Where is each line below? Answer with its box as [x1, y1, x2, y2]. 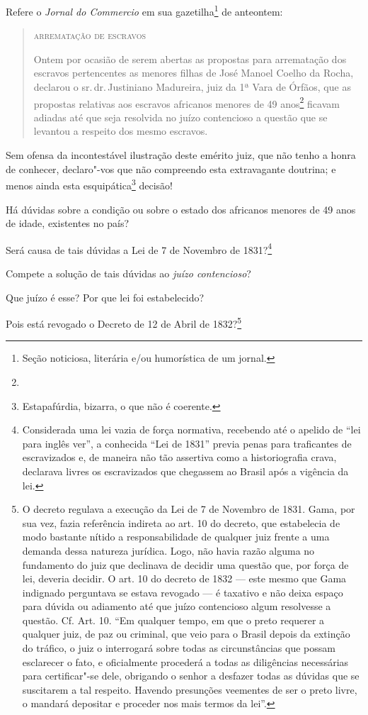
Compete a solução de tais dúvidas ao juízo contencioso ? [6, 265, 251, 280]
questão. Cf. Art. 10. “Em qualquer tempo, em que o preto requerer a [22, 612, 325, 627]
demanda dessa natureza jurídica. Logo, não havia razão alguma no [22, 543, 315, 558]
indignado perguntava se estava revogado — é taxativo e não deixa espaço [22, 584, 343, 599]
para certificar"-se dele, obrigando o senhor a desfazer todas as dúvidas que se [22, 668, 360, 683]
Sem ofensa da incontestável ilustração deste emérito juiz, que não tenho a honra [6, 148, 356, 162]
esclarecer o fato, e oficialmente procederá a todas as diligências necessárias [22, 654, 349, 669]
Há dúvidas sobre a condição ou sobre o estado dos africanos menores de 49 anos [6, 201, 356, 216]
